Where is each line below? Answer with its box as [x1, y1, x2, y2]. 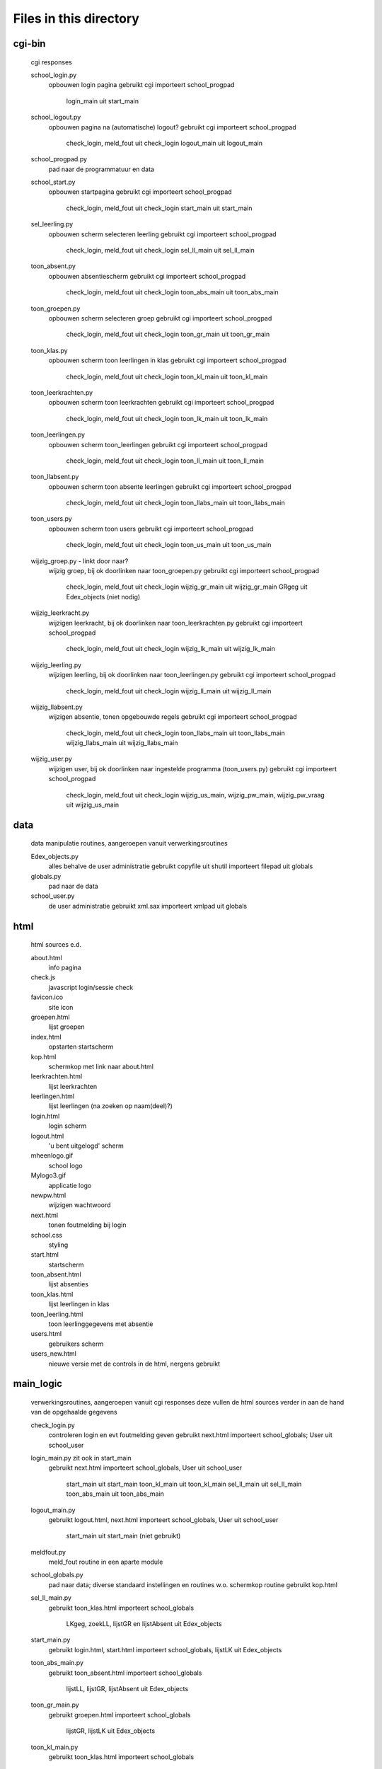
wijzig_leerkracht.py [30, 609, 90, 617]
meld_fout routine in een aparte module [48, 1557, 163, 1567]
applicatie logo [48, 1181, 92, 1189]
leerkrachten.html [30, 1072, 83, 1081]
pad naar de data [48, 882, 98, 891]
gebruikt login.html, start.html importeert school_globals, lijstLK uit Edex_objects [48, 1645, 282, 1654]
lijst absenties [48, 1280, 88, 1289]
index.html [30, 1032, 62, 1041]
